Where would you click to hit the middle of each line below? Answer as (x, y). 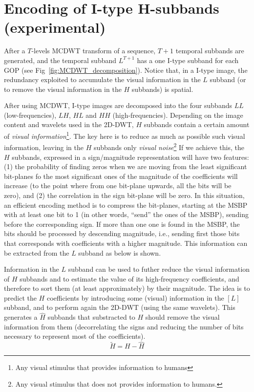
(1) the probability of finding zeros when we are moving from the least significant (126, 166)
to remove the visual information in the (63, 89)
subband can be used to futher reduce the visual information (159, 269)
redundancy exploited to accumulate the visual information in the (102, 79)
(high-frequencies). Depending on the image (178, 115)
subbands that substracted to (91, 317)
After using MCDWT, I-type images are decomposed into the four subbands (118, 105)
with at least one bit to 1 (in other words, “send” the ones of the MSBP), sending (126, 214)
